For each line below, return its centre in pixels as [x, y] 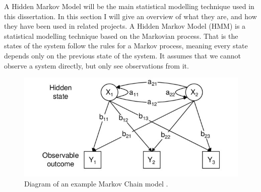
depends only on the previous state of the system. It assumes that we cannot [122, 55]
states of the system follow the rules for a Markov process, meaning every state [126, 46]
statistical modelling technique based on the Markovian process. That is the [121, 36]
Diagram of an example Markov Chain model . [96, 183]
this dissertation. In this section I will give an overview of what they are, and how [130, 16]
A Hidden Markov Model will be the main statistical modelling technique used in [129, 6]
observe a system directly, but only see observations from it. [96, 65]
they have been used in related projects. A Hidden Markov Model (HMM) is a [125, 26]
